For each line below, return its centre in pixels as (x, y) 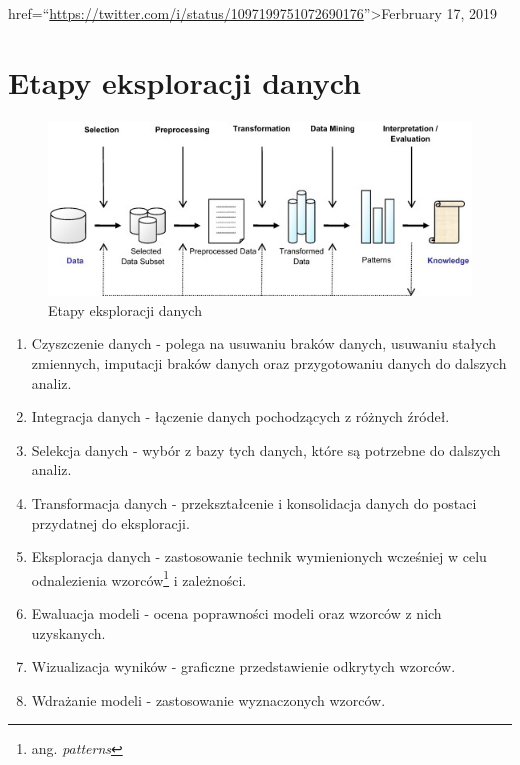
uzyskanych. (68, 632)
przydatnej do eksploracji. (110, 522)
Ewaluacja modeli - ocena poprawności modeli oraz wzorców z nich (236, 613)
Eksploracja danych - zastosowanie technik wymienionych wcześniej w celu (259, 556)
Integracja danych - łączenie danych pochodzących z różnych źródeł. (240, 416)
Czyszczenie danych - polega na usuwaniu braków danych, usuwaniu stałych (264, 343)
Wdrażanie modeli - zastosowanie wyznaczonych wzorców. (208, 699)
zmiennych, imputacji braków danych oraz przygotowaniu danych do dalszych (269, 363)
